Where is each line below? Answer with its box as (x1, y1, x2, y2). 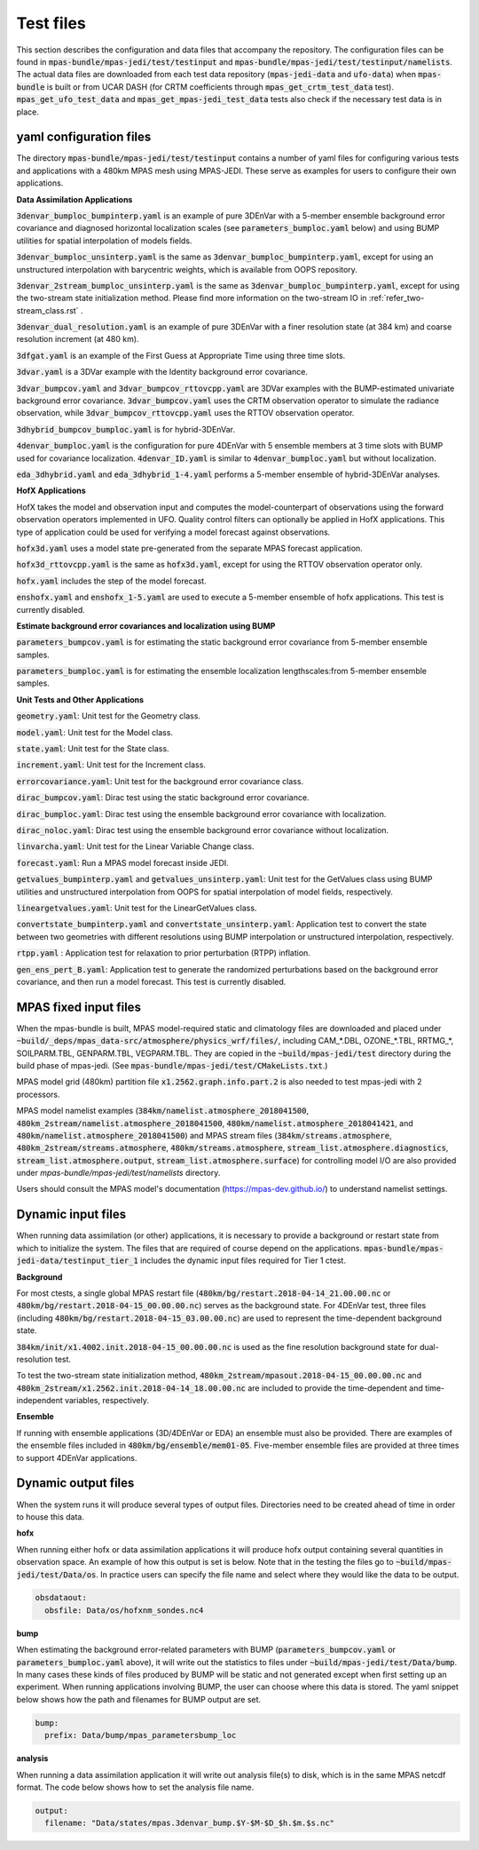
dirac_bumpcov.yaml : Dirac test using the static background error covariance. (16, 792, 310, 803)
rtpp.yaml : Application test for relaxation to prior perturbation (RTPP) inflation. (16, 948, 310, 958)
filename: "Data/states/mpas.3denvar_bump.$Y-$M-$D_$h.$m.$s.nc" (44, 1818, 335, 1829)
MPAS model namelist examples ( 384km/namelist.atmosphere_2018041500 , (16, 1106, 310, 1116)
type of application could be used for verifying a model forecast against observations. (16, 527, 331, 537)
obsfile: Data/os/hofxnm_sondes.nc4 (44, 1605, 204, 1616)
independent (16, 1395, 63, 1406)
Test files (16, 13, 86, 33)
